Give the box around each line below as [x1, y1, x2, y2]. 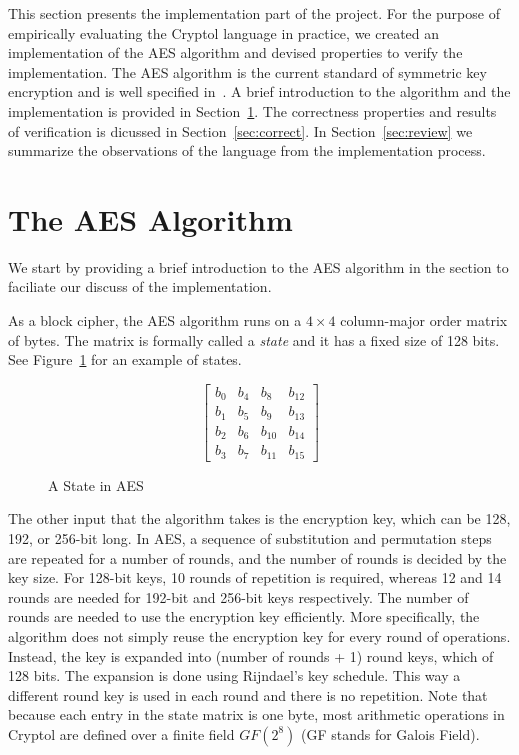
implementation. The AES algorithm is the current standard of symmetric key [8, 61, 487, 82]
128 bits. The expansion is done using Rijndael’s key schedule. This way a [8, 665, 461, 686]
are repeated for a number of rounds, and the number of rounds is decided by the [8, 547, 507, 568]
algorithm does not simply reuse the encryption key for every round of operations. [8, 625, 511, 646]
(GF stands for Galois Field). [300, 723, 480, 744]
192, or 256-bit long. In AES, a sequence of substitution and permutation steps [8, 527, 492, 548]
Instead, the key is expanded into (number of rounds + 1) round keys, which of [8, 645, 494, 666]
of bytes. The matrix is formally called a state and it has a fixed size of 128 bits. [8, 329, 500, 350]
